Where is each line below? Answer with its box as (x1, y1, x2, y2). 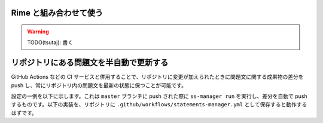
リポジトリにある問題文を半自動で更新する (11, 57, 169, 68)
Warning (27, 28, 49, 35)
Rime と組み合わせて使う (11, 8, 103, 18)
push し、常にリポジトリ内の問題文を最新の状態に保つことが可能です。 (11, 81, 187, 89)
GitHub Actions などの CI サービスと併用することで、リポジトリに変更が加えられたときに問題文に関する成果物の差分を (11, 73, 304, 81)
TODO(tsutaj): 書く (27, 39, 74, 46)
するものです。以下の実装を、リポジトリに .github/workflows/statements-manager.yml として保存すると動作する (11, 101, 307, 108)
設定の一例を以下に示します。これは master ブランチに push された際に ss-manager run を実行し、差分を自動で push (11, 93, 307, 100)
